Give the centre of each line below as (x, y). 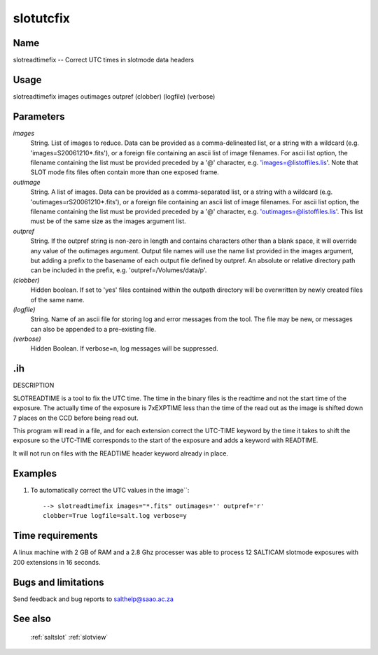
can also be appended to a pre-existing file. (93, 329)
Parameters (39, 117)
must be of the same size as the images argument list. (108, 221)
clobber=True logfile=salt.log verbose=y (115, 516)
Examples (35, 473)
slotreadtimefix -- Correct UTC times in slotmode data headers (104, 60)
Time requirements (55, 536)
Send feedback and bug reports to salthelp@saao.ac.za (93, 599)
